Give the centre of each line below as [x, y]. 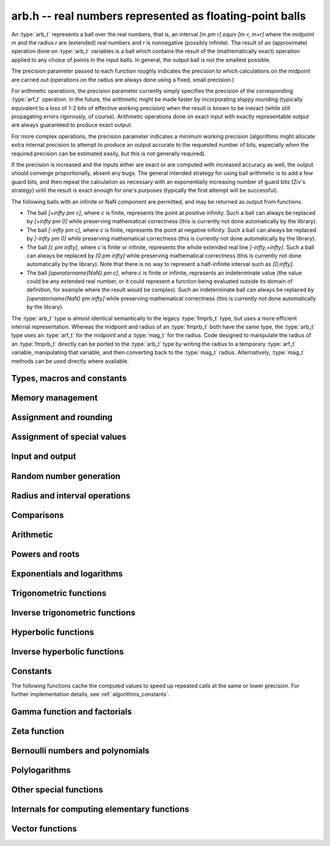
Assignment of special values [69, 437]
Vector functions [44, 829]
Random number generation [66, 476]
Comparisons [38, 515]
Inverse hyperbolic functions [68, 651]
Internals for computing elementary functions [100, 810]
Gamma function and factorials [71, 712]
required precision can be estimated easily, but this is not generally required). [109, 154]
